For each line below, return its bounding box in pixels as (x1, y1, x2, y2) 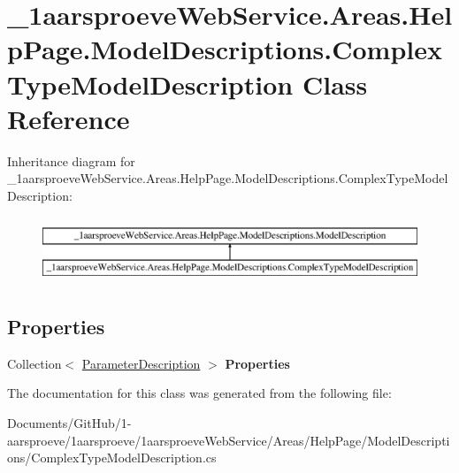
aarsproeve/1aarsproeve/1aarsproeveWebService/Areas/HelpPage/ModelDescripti (7, 431, 450, 449)
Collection (7, 354, 62, 372)
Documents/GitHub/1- (7, 414, 132, 432)
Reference (7, 100, 130, 136)
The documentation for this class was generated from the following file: (7, 384, 392, 402)
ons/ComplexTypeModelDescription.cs (7, 448, 217, 467)
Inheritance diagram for (7, 151, 135, 170)
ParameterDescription (81, 354, 201, 372)
